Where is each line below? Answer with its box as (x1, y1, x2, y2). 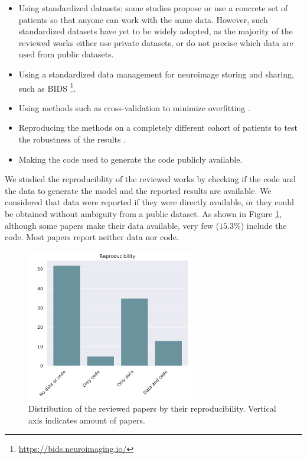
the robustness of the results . (18, 133, 126, 145)
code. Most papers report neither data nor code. (5, 231, 179, 243)
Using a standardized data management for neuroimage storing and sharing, (18, 67, 294, 80)
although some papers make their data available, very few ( (5, 219, 220, 231)
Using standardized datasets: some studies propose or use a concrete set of (18, 2, 288, 14)
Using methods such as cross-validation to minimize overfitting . (18, 101, 250, 114)
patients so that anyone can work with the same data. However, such (18, 13, 268, 25)
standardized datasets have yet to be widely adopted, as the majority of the (18, 25, 293, 37)
